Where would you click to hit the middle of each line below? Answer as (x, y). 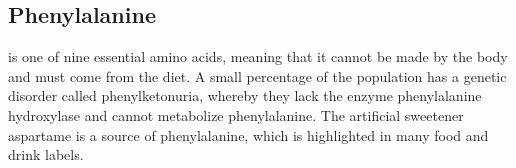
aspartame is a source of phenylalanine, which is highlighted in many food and (248, 134)
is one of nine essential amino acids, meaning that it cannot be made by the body (258, 56)
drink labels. (46, 154)
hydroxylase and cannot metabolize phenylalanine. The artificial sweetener (236, 114)
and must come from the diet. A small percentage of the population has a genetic (257, 75)
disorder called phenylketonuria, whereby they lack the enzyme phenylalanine (245, 95)
